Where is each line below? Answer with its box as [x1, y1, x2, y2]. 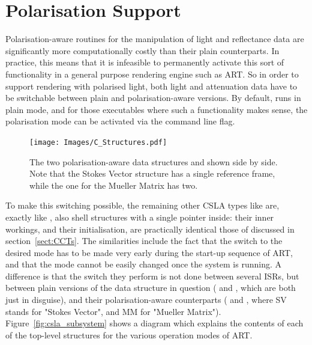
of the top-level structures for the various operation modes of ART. [5, 328, 253, 341]
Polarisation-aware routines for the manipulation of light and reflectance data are [5, 32, 304, 45]
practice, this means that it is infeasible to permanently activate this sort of [5, 56, 284, 69]
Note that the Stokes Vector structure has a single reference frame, [29, 167, 275, 180]
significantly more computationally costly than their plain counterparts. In [5, 44, 280, 56]
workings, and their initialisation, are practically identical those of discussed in [5, 222, 295, 235]
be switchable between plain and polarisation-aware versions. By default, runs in [5, 91, 301, 104]
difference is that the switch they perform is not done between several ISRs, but [5, 269, 299, 282]
